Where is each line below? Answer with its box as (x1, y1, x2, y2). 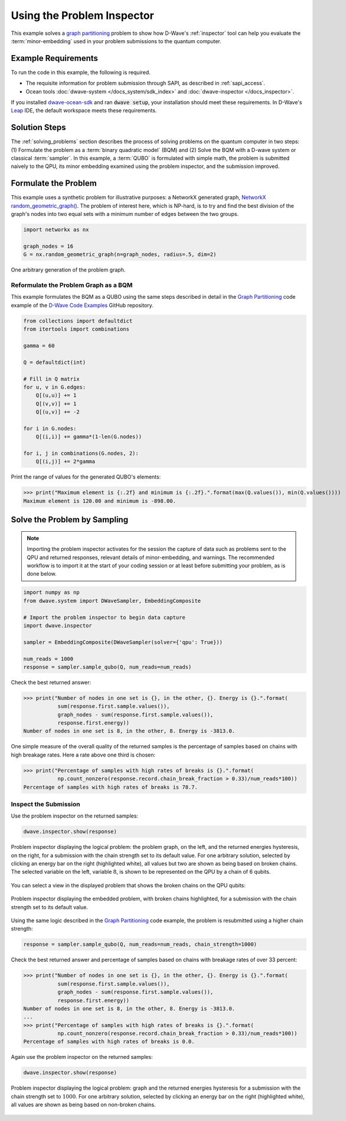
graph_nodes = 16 (23, 243, 74, 250)
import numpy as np (23, 589, 80, 596)
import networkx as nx (23, 227, 89, 233)
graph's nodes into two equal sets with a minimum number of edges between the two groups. (11, 211, 239, 218)
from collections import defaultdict (23, 317, 133, 324)
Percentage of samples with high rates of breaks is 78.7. (23, 784, 198, 790)
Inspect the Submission (11, 800, 80, 808)
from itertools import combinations (23, 326, 130, 332)
